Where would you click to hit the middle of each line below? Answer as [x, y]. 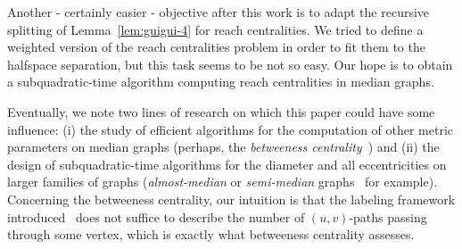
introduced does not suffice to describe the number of [156, 216]
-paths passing [388, 216]
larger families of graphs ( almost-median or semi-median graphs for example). [223, 182]
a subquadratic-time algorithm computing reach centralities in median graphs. [221, 82]
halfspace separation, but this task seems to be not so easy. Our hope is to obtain [230, 64]
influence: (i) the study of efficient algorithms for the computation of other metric [231, 129]
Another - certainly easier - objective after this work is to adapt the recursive [219, 12]
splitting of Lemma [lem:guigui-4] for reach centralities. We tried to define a [215, 29]
